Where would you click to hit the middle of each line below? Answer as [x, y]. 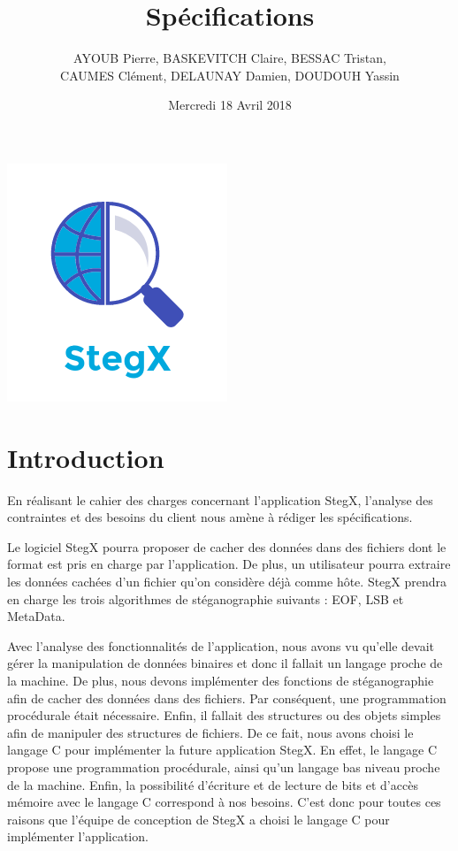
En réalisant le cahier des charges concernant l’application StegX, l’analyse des [220, 499]
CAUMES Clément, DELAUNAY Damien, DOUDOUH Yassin [230, 75]
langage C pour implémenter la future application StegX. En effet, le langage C [222, 750]
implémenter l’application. [78, 836]
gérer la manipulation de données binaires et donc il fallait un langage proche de [225, 663]
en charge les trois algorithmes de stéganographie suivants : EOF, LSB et [206, 598]
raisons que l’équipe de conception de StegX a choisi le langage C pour [198, 819]
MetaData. [36, 616]
